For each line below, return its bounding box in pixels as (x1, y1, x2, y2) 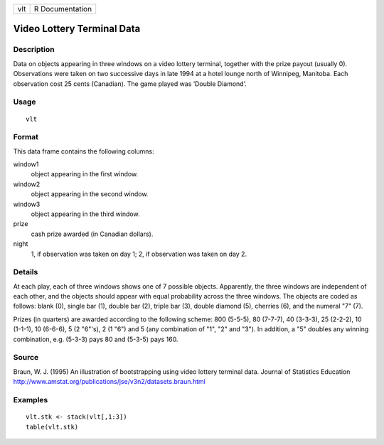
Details (13, 267, 38, 277)
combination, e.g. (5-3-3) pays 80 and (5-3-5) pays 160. (13, 335, 178, 343)
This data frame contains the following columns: (13, 146, 154, 156)
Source (13, 353, 39, 363)
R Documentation (33, 4, 92, 14)
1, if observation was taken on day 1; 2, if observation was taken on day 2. (31, 250, 247, 258)
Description (13, 45, 55, 55)
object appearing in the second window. (31, 190, 149, 198)
